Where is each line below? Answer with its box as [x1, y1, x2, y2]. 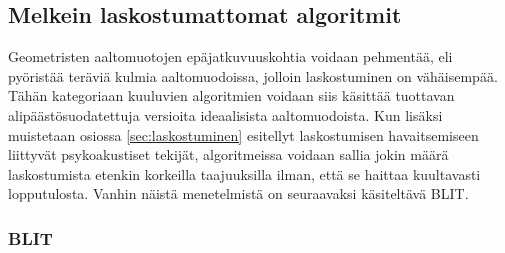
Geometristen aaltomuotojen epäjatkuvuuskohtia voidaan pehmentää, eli [8, 46, 453, 67]
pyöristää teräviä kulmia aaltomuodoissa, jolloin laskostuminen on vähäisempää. [8, 65, 498, 86]
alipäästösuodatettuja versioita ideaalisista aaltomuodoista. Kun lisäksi [8, 104, 443, 125]
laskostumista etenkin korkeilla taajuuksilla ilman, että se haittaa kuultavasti [8, 163, 481, 184]
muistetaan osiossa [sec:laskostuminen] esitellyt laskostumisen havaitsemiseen [8, 124, 479, 145]
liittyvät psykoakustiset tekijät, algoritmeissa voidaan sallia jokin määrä [8, 144, 449, 165]
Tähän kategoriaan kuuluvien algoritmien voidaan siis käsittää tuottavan [8, 85, 455, 106]
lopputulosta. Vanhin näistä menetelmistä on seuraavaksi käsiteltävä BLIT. [8, 183, 469, 204]
